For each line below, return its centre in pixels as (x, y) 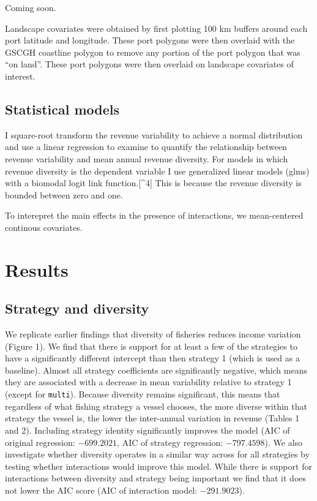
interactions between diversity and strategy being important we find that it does (156, 478)
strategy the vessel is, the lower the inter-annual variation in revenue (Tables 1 (152, 418)
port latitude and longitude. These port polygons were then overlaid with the (150, 40)
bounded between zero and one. (64, 194)
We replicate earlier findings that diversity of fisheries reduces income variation (153, 334)
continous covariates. (44, 227)
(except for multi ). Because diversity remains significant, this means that (143, 394)
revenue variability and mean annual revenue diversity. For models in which (147, 158)
